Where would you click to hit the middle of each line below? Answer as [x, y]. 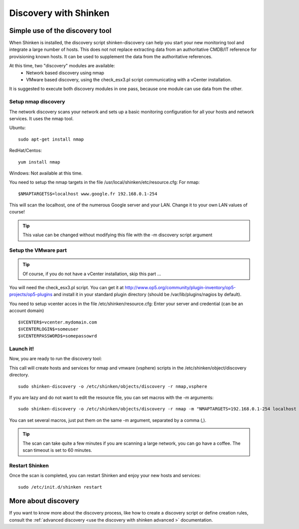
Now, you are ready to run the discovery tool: [56, 358]
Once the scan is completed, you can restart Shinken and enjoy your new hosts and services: [105, 476]
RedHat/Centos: [26, 151]
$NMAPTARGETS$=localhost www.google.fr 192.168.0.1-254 [88, 194]
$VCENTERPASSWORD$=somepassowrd [58, 336]
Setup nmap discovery [37, 102]
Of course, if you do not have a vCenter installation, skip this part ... [92, 274]
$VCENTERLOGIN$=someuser [48, 329]
